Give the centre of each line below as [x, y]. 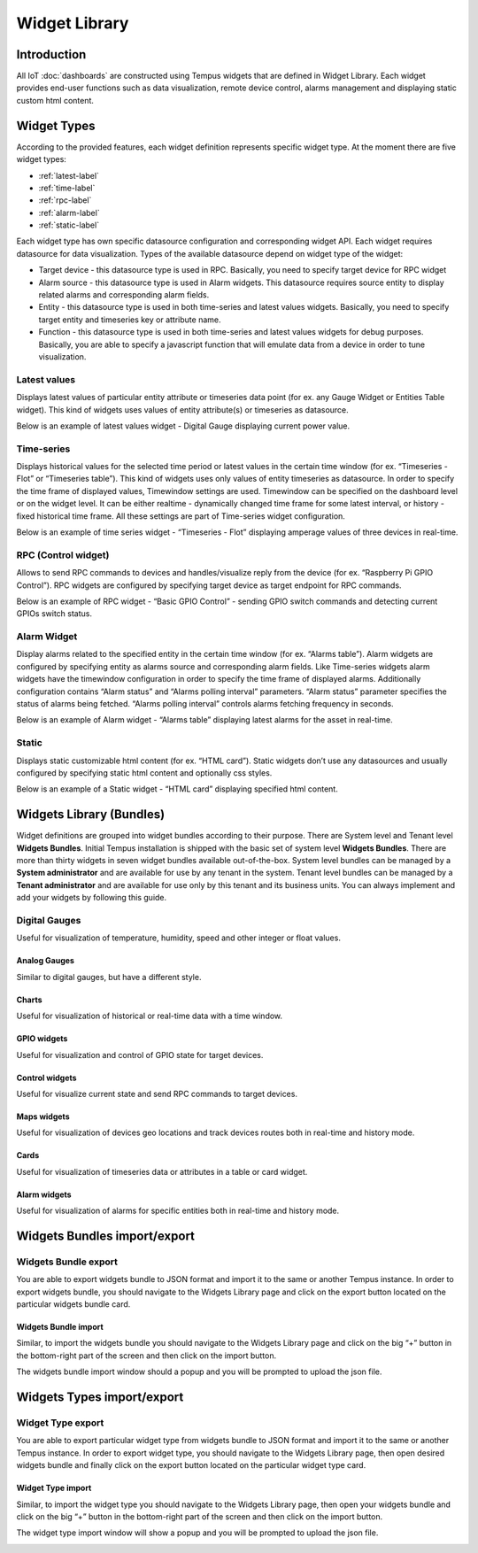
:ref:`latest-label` [69, 175]
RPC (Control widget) [63, 555]
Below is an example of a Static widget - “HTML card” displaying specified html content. [177, 789]
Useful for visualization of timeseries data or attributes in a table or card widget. [162, 1171]
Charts [30, 1000]
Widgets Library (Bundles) [91, 815]
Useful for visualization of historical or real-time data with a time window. [150, 1016]
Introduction [51, 54]
